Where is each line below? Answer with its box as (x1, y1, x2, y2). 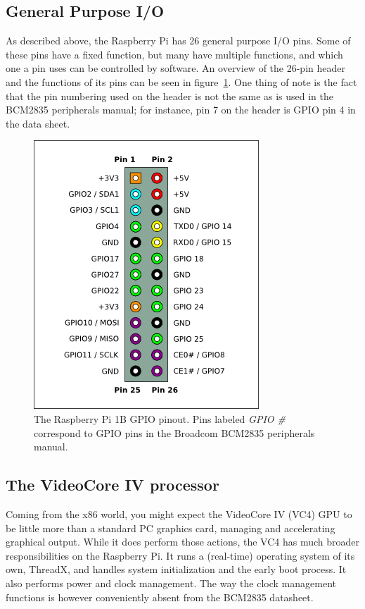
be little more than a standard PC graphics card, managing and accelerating (6, 520, 335, 535)
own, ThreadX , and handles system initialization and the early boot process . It (6, 562, 347, 577)
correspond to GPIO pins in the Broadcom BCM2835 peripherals (34, 425, 315, 440)
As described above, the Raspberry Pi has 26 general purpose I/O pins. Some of (6, 33, 351, 48)
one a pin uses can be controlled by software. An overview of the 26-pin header (6, 61, 345, 75)
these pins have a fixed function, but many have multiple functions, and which (6, 47, 343, 61)
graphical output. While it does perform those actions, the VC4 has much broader (6, 534, 359, 549)
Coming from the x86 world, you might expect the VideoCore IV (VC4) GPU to (6, 506, 352, 521)
